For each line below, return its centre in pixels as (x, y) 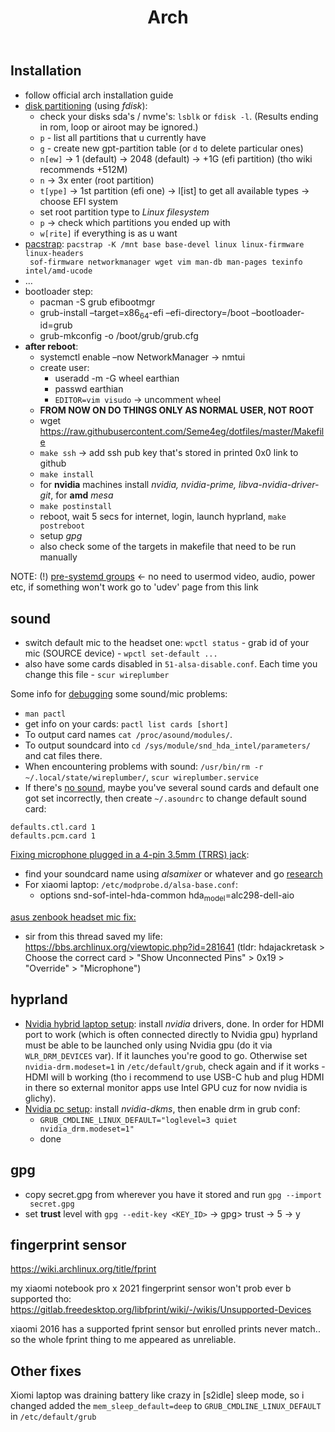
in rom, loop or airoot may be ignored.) (119, 127)
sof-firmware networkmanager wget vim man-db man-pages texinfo (166, 262)
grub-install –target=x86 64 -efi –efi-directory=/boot (144, 313)
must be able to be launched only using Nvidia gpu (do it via (148, 1045)
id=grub (56, 325)
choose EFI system (79, 201)
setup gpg (61, 536)
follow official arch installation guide (99, 95)
